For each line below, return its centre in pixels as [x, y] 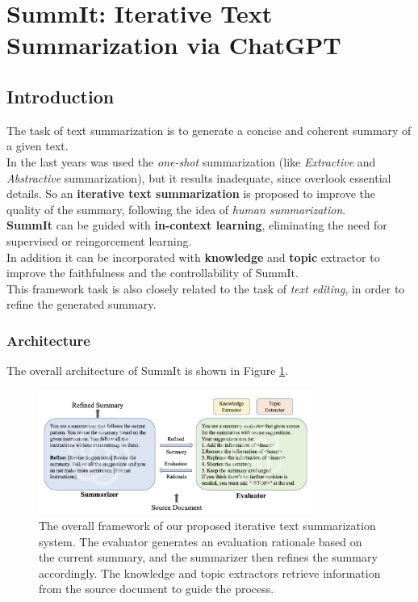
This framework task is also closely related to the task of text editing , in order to [206, 288]
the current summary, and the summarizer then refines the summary [208, 557]
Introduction [61, 96]
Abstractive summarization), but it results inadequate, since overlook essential [199, 177]
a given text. [38, 146]
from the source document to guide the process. [157, 589]
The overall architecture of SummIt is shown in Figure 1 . [147, 370]
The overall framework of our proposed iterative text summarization [207, 525]
